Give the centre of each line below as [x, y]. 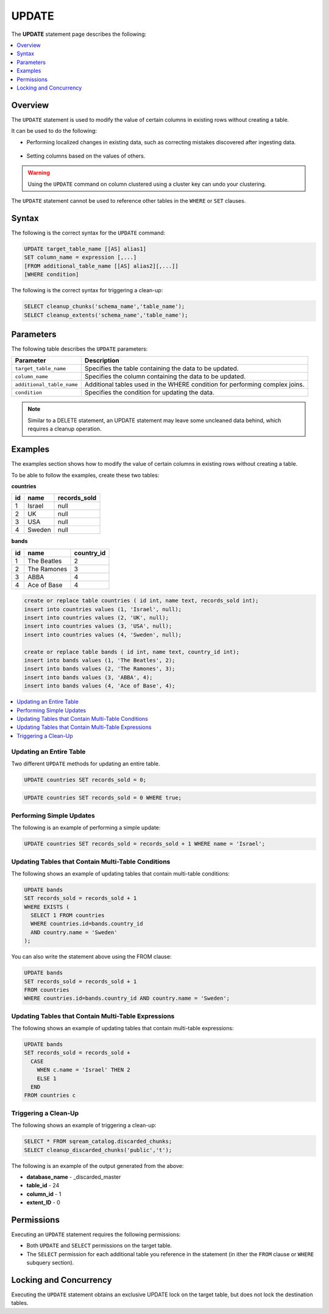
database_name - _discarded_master [74, 1177]
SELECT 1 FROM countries [68, 915]
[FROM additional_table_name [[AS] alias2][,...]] [101, 266]
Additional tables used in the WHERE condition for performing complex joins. [194, 385]
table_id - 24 [43, 1186]
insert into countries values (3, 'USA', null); [98, 626]
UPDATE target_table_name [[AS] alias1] [85, 249]
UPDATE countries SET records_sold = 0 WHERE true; [103, 798]
